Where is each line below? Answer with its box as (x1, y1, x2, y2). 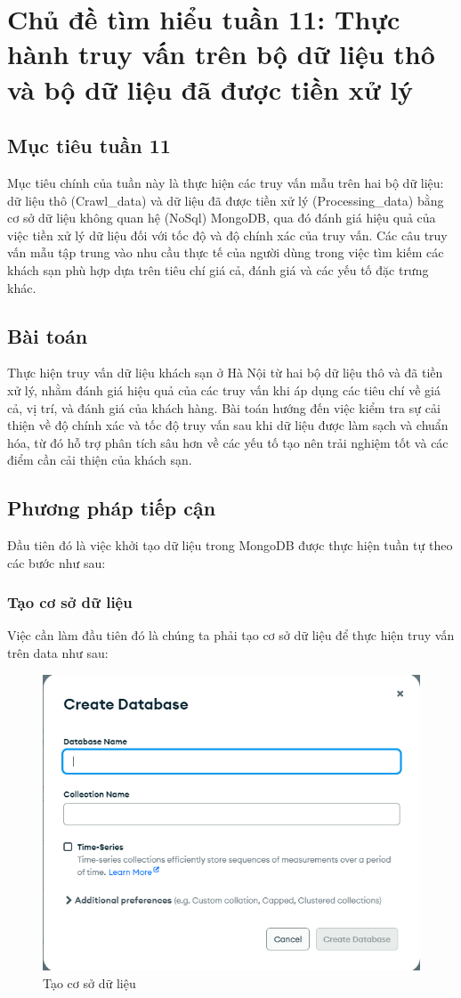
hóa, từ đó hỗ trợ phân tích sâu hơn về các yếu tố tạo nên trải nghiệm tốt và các (7, 433, 449, 451)
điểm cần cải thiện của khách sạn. (7, 450, 192, 469)
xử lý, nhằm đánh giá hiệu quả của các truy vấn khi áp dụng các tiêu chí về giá (7, 380, 441, 399)
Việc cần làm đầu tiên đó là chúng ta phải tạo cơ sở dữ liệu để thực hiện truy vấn (7, 626, 455, 645)
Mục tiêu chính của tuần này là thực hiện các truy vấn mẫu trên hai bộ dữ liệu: (7, 173, 444, 191)
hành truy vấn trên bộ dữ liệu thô (7, 36, 435, 72)
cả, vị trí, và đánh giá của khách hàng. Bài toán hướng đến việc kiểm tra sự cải (7, 398, 441, 417)
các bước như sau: (7, 553, 106, 572)
